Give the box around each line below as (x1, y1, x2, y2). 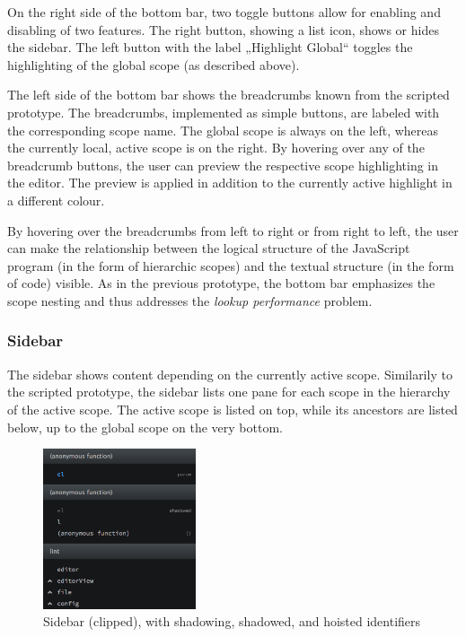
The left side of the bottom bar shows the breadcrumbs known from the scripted (7, 85, 450, 104)
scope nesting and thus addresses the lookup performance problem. (7, 291, 373, 310)
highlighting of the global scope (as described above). (7, 55, 300, 74)
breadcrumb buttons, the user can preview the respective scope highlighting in (7, 155, 439, 174)
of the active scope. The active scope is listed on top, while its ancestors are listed (7, 399, 458, 418)
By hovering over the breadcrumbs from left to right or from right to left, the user (7, 221, 459, 240)
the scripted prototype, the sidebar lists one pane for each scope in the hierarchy (7, 382, 451, 401)
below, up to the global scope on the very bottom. (7, 417, 283, 436)
